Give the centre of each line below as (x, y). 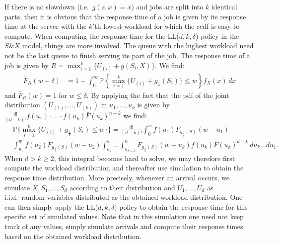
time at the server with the (46, 26)
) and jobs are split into (167, 6)
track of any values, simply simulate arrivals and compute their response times (124, 226)
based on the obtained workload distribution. (73, 236)
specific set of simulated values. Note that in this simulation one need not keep (124, 216)
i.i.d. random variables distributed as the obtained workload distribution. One (124, 197)
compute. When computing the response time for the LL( (92, 36)
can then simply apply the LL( (51, 206)
